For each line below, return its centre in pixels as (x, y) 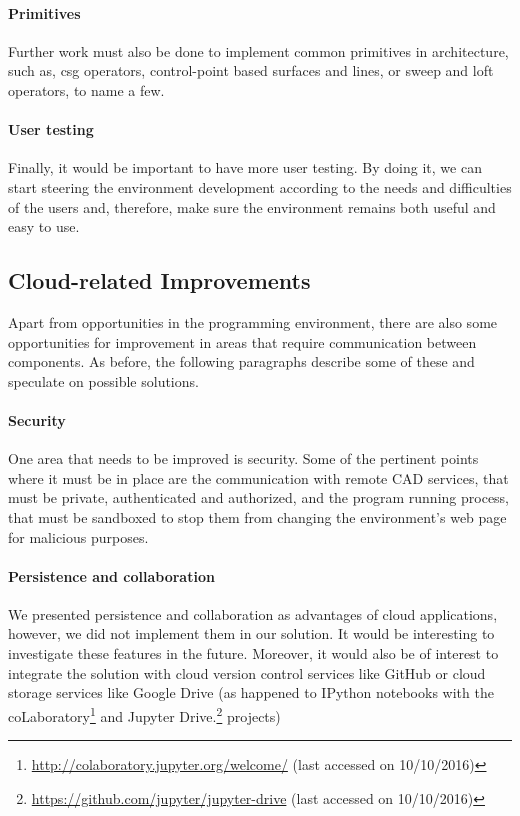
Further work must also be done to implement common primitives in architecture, (258, 50)
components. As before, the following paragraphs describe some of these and (241, 361)
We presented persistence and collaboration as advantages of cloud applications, (253, 613)
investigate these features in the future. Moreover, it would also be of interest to (253, 653)
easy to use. (44, 226)
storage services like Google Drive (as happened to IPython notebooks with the (251, 692)
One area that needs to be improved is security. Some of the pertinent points (243, 458)
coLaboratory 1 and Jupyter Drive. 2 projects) (144, 714)
